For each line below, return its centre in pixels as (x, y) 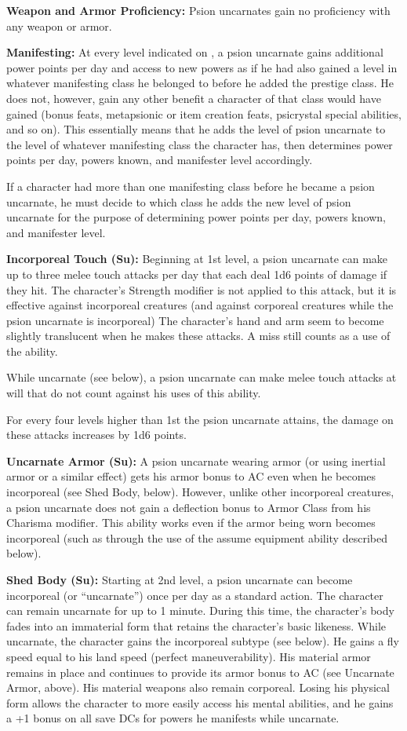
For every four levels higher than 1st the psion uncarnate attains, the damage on (200, 419)
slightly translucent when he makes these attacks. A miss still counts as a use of (198, 336)
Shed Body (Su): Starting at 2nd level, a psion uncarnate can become (180, 579)
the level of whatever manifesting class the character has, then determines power (200, 144)
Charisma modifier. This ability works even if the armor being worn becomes (191, 523)
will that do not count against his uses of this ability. (134, 393)
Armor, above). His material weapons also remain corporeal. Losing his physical (198, 687)
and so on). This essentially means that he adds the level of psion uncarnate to (196, 129)
